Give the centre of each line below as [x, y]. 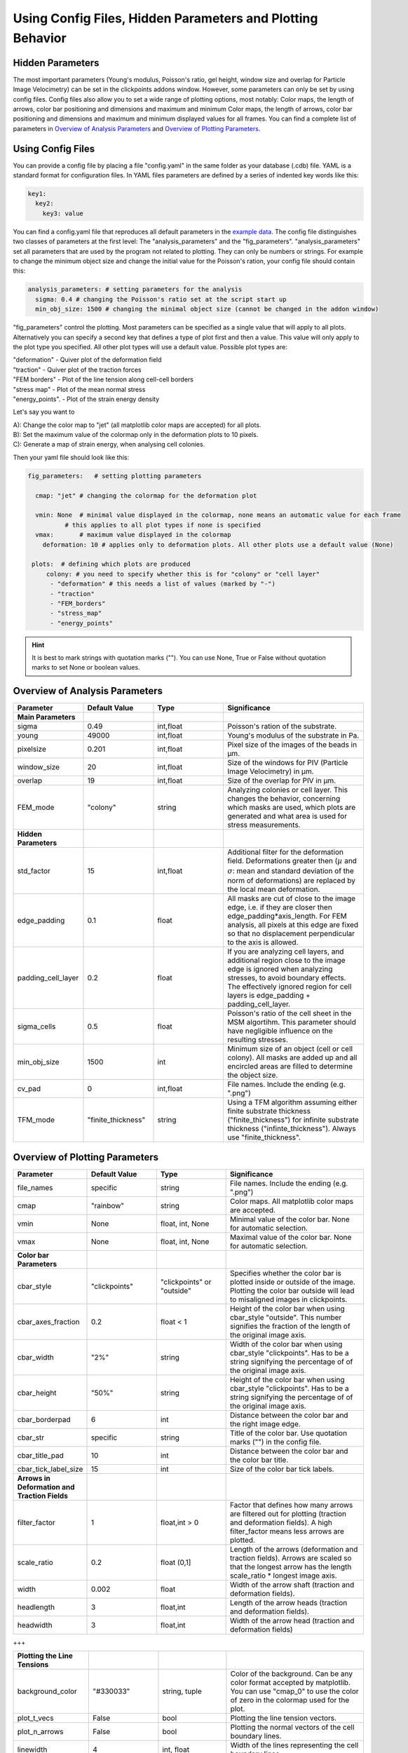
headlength [36, 1607]
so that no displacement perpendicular [291, 934]
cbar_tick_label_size [50, 1469]
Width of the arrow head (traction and [292, 1620]
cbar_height [37, 1393]
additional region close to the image [287, 961]
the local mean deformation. [274, 889]
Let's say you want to [44, 412]
